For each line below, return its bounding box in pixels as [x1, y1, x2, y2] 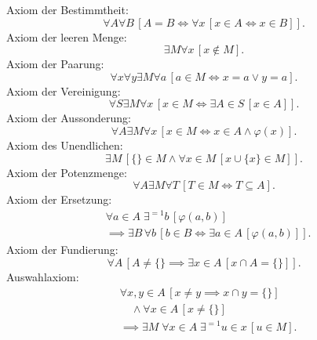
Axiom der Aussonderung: [6, 110, 131, 126]
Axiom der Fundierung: [6, 241, 118, 258]
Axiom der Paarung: [6, 56, 104, 72]
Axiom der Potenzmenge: [6, 164, 127, 180]
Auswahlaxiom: [6, 268, 79, 284]
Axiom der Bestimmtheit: [6, 2, 129, 17]
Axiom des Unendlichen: [6, 136, 123, 153]
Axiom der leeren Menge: [6, 28, 127, 45]
